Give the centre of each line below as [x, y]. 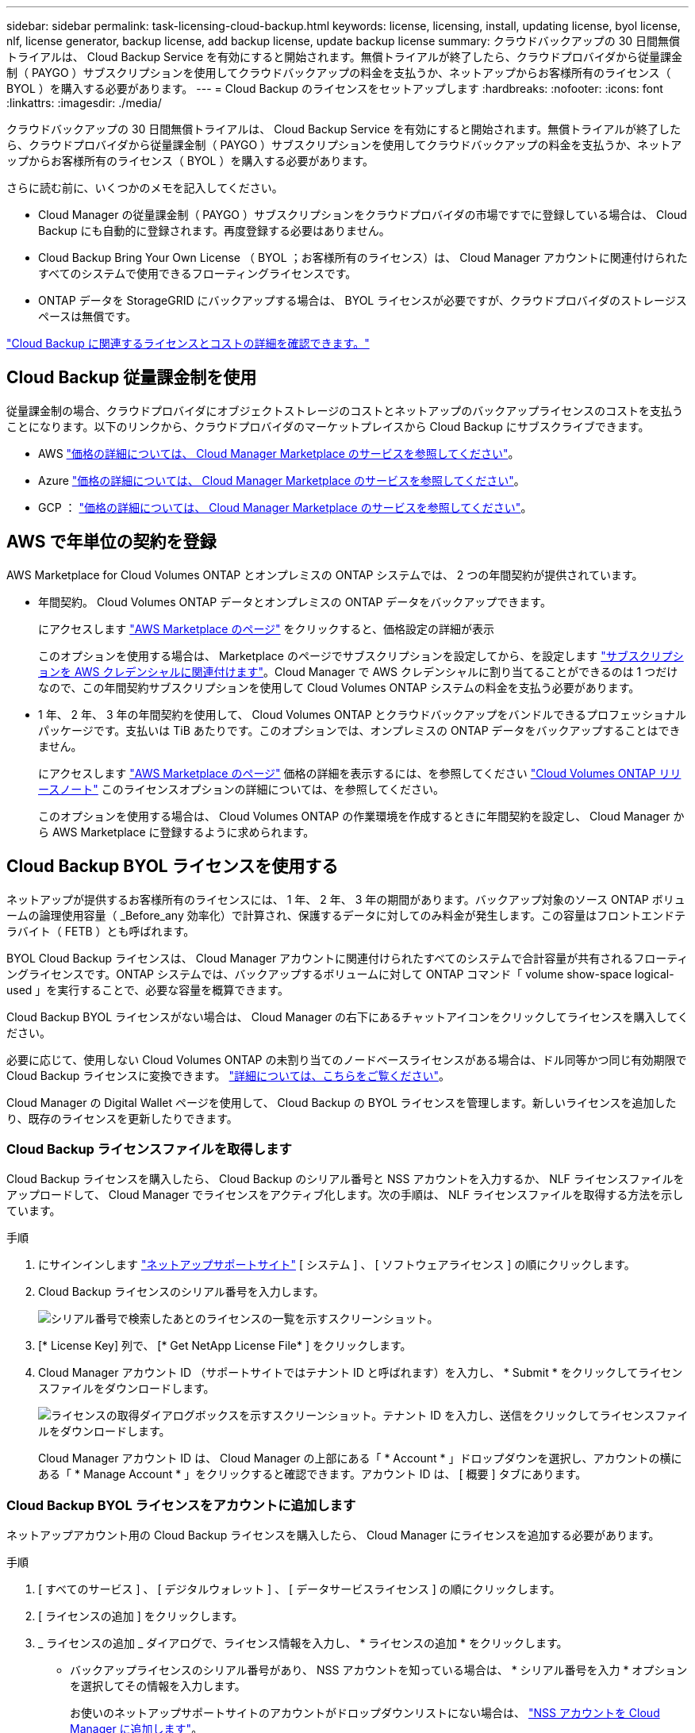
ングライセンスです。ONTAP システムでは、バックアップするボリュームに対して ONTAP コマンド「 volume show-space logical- [340, 974]
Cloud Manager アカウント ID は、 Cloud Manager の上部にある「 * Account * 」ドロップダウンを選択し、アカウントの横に [360, 1458]
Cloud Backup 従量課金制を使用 [132, 378]
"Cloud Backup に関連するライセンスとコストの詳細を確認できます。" [188, 343]
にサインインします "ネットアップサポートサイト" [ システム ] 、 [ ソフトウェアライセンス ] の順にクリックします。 [337, 1265]
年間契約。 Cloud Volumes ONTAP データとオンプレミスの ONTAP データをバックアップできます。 [295, 601]
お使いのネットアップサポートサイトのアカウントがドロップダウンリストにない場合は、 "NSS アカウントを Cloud [365, 1713]
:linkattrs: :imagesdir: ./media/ [84, 103]
